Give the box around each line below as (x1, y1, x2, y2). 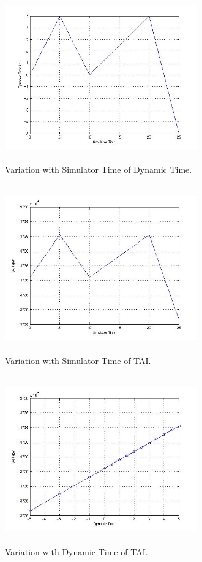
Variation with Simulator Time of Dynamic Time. (5, 163, 192, 176)
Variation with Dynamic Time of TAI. (5, 545, 148, 558)
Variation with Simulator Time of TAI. (5, 354, 151, 366)
